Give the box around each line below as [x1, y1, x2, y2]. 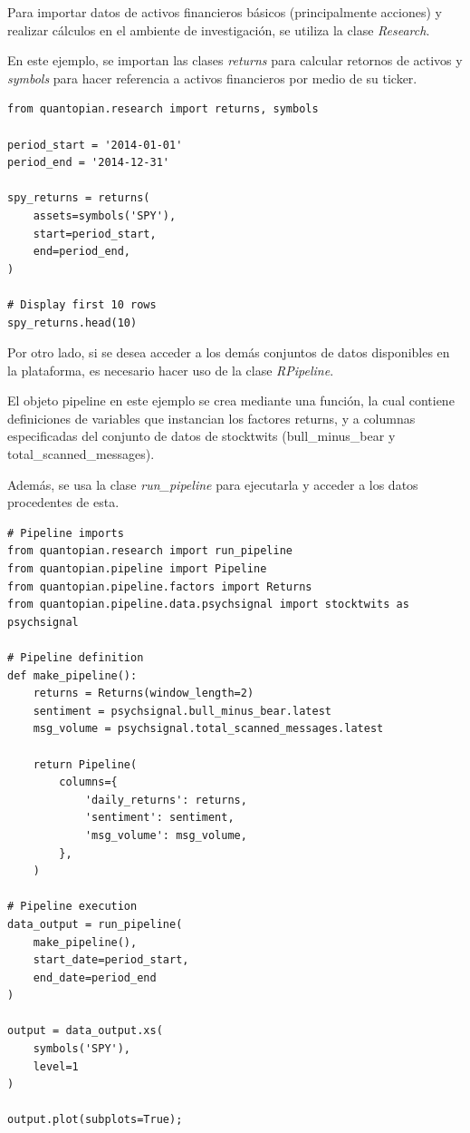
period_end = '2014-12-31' [7, 156, 169, 170]
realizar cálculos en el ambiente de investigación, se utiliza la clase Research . [7, 20, 430, 39]
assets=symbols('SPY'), [33, 209, 177, 222]
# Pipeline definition [7, 651, 144, 664]
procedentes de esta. [7, 493, 120, 512]
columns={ [59, 776, 118, 789]
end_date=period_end [33, 971, 157, 984]
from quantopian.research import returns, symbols [7, 103, 319, 116]
